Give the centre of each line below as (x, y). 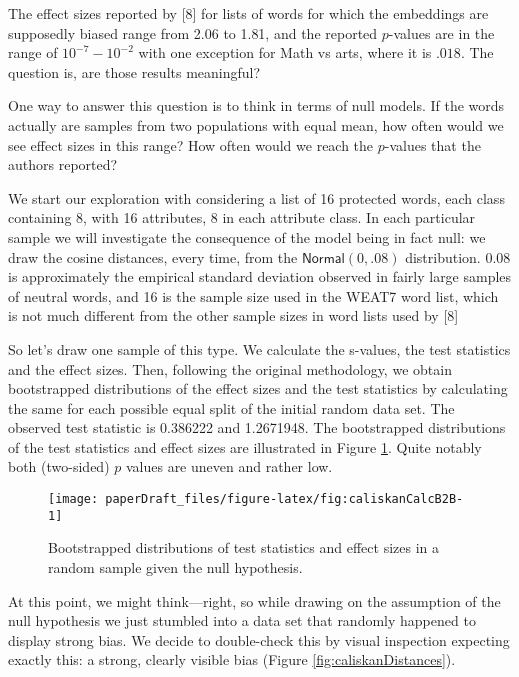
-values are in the (441, 32)
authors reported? (63, 164)
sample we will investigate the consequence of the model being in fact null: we (247, 236)
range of (33, 52)
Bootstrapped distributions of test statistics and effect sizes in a (243, 547)
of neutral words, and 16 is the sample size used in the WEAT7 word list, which (253, 295)
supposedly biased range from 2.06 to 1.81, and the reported (193, 32)
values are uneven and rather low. (229, 466)
